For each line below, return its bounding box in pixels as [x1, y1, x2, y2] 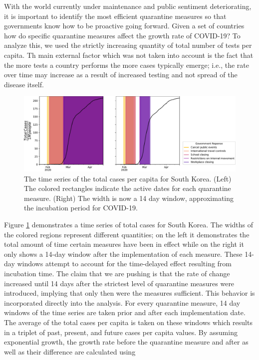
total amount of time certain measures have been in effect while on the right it [4, 239, 244, 249]
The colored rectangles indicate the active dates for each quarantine [24, 183, 231, 193]
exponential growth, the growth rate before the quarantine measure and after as [4, 337, 249, 347]
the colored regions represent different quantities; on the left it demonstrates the [4, 229, 250, 239]
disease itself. [4, 79, 44, 89]
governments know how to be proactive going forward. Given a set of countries [4, 20, 245, 31]
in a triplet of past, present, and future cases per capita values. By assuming [4, 327, 238, 337]
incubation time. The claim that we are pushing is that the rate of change [4, 268, 230, 278]
